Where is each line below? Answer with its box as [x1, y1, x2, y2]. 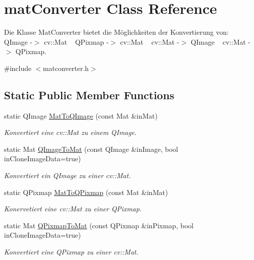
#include [4, 63, 32, 73]
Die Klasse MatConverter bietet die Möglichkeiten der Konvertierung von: [4, 27, 229, 37]
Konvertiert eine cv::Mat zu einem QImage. [4, 127, 137, 137]
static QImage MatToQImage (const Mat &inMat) [4, 110, 158, 121]
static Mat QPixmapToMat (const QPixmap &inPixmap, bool [4, 220, 193, 230]
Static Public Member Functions [4, 87, 175, 102]
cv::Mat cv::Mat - [120, 36, 180, 47]
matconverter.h [43, 63, 89, 73]
